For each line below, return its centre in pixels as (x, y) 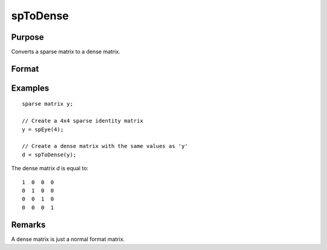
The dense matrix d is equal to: (50, 168)
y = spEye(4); (43, 129)
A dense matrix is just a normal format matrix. (68, 239)
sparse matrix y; (48, 104)
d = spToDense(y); (49, 155)
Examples (30, 88)
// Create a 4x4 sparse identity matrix (83, 121)
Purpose (28, 37)
